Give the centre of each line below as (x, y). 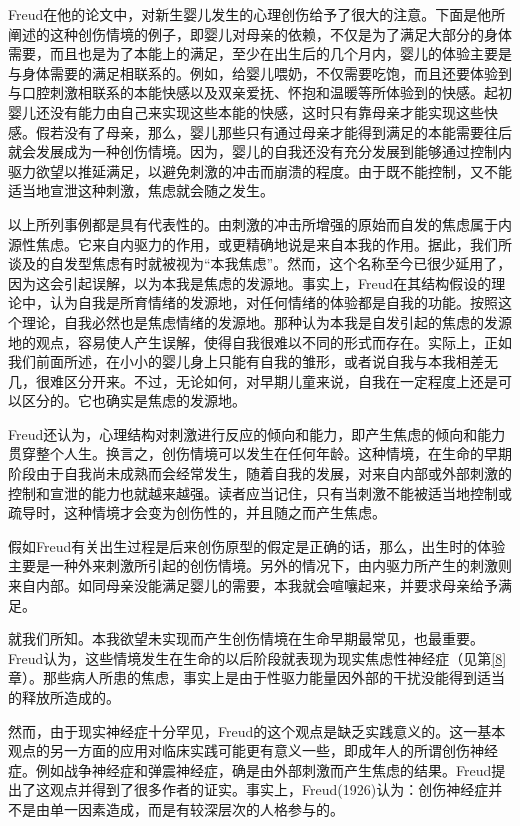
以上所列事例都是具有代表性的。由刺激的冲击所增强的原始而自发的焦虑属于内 (260, 223)
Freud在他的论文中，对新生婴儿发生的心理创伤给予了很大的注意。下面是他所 (257, 14)
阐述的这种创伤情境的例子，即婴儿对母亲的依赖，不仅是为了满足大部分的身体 (260, 33)
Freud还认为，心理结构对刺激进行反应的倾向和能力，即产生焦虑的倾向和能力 (257, 433)
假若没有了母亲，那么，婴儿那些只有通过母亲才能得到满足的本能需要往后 (273, 131)
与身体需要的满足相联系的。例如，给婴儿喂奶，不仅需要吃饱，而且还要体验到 (260, 72)
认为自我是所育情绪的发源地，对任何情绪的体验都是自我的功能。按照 (273, 302)
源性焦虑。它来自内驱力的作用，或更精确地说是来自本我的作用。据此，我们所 (260, 243)
